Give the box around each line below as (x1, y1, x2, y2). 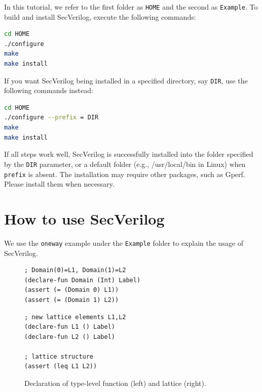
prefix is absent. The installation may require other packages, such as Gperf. (4, 168, 245, 179)
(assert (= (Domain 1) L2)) (24, 296, 119, 303)
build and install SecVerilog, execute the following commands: (4, 11, 196, 22)
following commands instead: (4, 85, 93, 96)
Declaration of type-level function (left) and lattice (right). (24, 378, 206, 388)
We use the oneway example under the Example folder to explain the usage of (4, 237, 244, 248)
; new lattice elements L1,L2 (24, 313, 126, 321)
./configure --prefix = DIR (4, 114, 99, 121)
